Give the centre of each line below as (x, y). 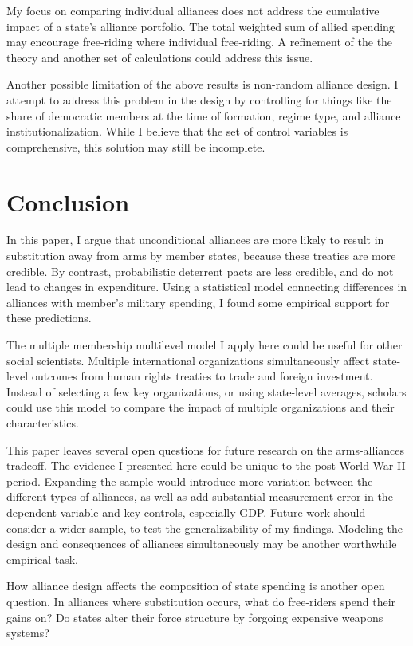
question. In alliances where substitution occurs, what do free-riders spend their (201, 601)
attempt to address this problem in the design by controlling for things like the (199, 99)
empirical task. (42, 559)
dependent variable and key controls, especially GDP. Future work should (186, 512)
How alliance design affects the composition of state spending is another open (196, 586)
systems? (28, 633)
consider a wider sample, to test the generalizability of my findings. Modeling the (205, 528)
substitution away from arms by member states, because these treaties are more (201, 256)
